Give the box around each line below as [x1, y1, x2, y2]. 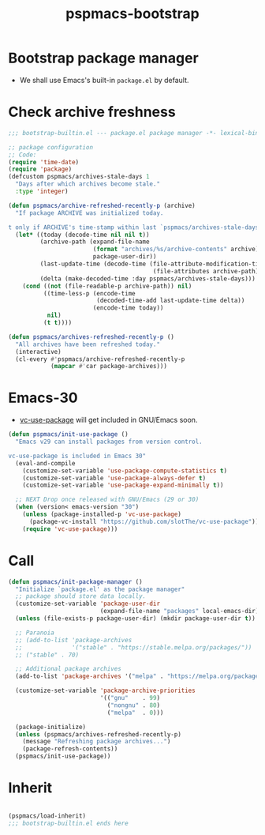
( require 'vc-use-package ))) [22, 525, 118, 533]
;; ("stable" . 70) [15, 651, 80, 659]
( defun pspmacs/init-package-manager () [8, 577, 144, 585]
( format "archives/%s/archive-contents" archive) [92, 246, 259, 254]
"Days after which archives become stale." [15, 180, 160, 188]
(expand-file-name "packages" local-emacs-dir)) [99, 607, 263, 615]
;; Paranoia [15, 629, 55, 637]
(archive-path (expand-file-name [39, 238, 150, 246]
